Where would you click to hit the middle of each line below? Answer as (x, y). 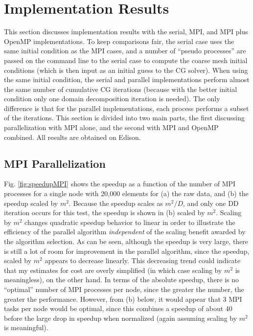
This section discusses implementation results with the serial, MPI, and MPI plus (126, 32)
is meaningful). (26, 327)
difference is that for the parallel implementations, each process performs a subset (126, 108)
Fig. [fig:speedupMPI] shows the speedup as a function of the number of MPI (120, 184)
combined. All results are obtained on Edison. (72, 137)
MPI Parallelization (55, 163)
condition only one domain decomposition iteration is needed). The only (112, 99)
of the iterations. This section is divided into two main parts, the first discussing (124, 118)
